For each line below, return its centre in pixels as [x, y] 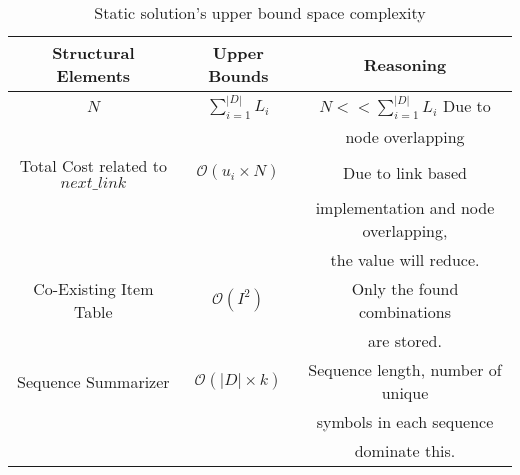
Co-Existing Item [93, 289]
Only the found [405, 289]
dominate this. [405, 451]
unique [405, 393]
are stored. [405, 341]
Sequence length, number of [405, 370]
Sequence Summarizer [93, 381]
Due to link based [405, 172]
